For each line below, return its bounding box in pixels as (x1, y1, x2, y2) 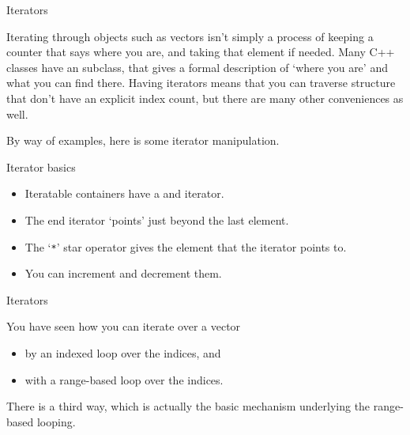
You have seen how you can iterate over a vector (6, 318, 241, 335)
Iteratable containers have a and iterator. (24, 185, 224, 202)
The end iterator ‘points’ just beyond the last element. (24, 211, 289, 228)
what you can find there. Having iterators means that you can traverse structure (6, 74, 396, 91)
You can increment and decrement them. (24, 265, 222, 282)
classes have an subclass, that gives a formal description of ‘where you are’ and (6, 59, 388, 75)
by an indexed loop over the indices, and (24, 344, 221, 361)
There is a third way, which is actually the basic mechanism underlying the (6, 398, 371, 414)
